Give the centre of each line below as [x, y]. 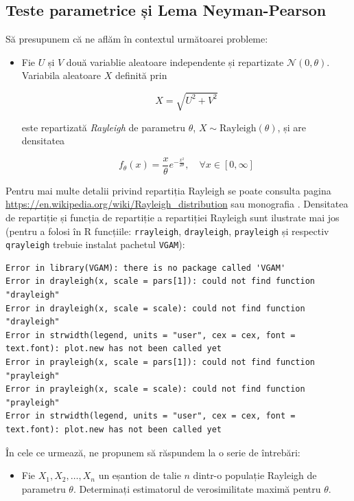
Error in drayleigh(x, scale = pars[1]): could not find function [161, 281]
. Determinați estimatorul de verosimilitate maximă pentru [197, 488]
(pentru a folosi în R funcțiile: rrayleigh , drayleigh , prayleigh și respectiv [167, 231]
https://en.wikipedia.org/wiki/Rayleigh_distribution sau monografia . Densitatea [177, 204]
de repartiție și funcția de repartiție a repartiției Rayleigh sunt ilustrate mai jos [173, 217]
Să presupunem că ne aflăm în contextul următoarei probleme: [137, 39]
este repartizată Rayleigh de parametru [104, 127]
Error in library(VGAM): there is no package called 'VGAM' [146, 268]
